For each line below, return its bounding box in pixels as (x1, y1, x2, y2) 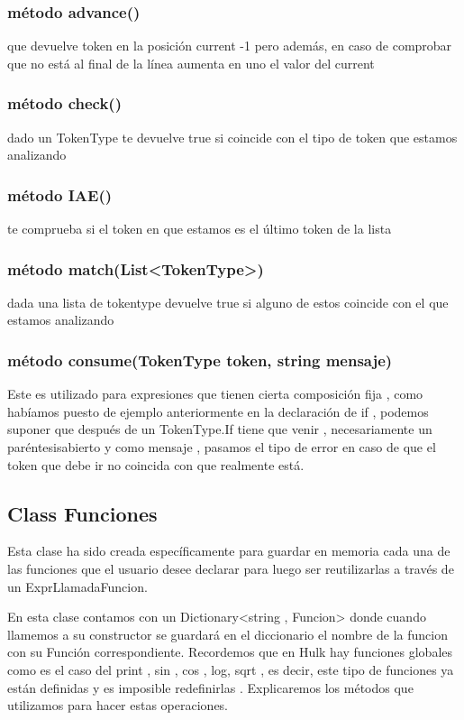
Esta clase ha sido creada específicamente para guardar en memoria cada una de (7, 541, 450, 560)
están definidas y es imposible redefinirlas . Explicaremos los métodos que (7, 678, 414, 697)
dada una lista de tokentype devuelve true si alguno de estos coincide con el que (7, 292, 449, 311)
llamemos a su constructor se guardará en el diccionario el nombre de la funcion (7, 624, 448, 643)
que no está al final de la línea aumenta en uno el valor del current (7, 53, 375, 72)
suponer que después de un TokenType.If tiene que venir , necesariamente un (7, 420, 432, 438)
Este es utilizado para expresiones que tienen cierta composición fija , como (7, 384, 423, 403)
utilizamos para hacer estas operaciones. (7, 696, 229, 715)
